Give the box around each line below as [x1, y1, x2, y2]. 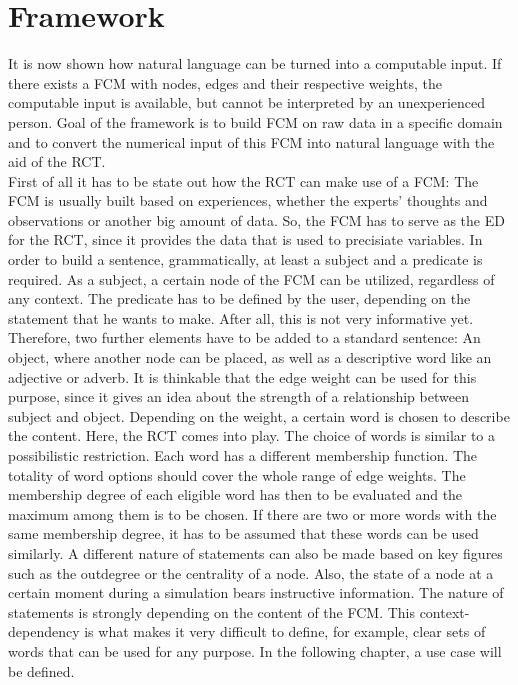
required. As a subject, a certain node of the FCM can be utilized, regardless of [8, 268, 495, 289]
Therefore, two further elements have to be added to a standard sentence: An [8, 327, 481, 348]
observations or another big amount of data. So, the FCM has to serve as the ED [8, 209, 505, 230]
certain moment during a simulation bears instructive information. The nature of [8, 582, 504, 603]
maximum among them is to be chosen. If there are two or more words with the [8, 503, 497, 524]
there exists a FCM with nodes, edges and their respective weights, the [8, 72, 442, 93]
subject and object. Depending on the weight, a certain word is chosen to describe [8, 405, 510, 426]
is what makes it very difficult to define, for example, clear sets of [84, 621, 486, 642]
